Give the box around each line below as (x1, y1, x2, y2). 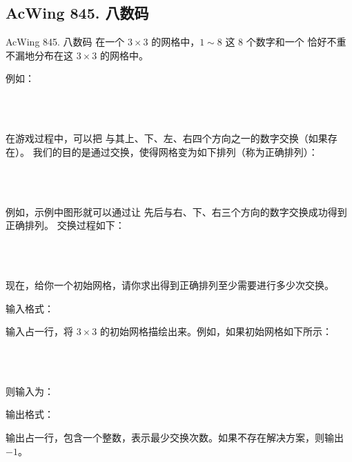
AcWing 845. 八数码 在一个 (6, 34, 125, 49)
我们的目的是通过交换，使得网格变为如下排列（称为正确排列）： (32, 144, 318, 159)
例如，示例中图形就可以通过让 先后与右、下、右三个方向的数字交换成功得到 (6, 204, 347, 219)
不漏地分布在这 (6, 48, 73, 62)
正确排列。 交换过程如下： (6, 218, 125, 232)
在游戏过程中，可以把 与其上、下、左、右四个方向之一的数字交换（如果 (6, 131, 328, 145)
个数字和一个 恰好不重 (246, 34, 346, 49)
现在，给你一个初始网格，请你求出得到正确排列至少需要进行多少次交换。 (6, 277, 334, 292)
